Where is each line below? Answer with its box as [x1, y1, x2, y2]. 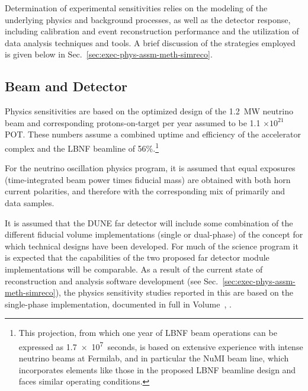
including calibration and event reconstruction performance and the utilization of [5, 25, 299, 37]
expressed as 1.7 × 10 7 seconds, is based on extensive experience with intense [18, 338, 303, 352]
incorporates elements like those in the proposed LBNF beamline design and [18, 363, 296, 376]
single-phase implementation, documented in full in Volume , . [5, 297, 232, 310]
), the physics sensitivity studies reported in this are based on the [55, 286, 293, 299]
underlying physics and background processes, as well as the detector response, [5, 13, 291, 25]
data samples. [5, 196, 54, 209]
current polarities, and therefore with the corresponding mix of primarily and [5, 185, 285, 197]
